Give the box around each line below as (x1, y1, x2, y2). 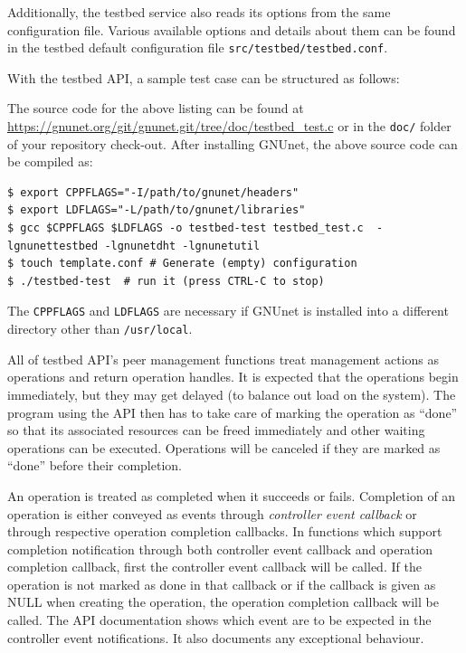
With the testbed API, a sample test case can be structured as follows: (7, 68, 400, 87)
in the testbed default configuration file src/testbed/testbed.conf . (7, 38, 388, 57)
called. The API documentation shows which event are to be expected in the (7, 610, 432, 629)
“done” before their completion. (7, 456, 182, 475)
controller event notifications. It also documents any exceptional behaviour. (7, 628, 424, 647)
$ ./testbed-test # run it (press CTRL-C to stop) (7, 274, 325, 288)
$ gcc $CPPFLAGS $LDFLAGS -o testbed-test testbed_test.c (7, 222, 364, 235)
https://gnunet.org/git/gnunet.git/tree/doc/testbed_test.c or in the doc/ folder (7, 117, 452, 136)
